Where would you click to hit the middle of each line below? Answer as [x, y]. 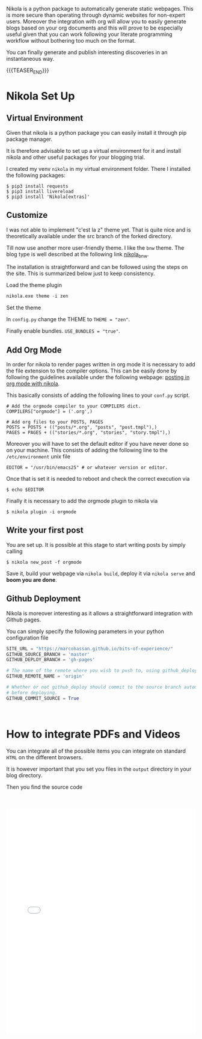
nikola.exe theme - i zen [37, 296]
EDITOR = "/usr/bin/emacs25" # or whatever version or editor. [87, 468]
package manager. [29, 139]
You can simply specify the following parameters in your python [85, 631]
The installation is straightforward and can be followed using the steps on [97, 267]
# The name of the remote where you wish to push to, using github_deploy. [103, 671]
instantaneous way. [30, 59]
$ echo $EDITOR [25, 490]
